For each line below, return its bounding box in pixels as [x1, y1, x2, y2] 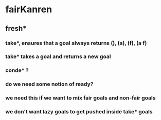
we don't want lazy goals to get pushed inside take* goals [5, 108, 153, 115]
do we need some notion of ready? [5, 81, 94, 88]
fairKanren [5, 4, 52, 15]
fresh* [5, 24, 27, 33]
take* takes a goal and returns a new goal [5, 53, 112, 60]
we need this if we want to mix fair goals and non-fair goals [5, 94, 156, 102]
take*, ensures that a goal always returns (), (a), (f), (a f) [5, 39, 147, 47]
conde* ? [5, 67, 29, 74]
